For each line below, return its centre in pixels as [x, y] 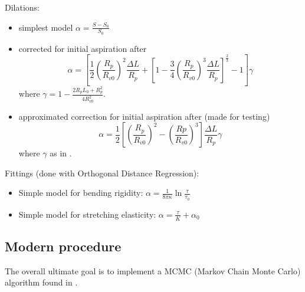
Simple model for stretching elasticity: [87, 214]
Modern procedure [63, 246]
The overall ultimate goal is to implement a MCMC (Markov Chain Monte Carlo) [153, 270]
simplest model [46, 27]
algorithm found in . [41, 282]
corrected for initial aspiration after [83, 48]
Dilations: [22, 7]
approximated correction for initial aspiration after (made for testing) [144, 116]
